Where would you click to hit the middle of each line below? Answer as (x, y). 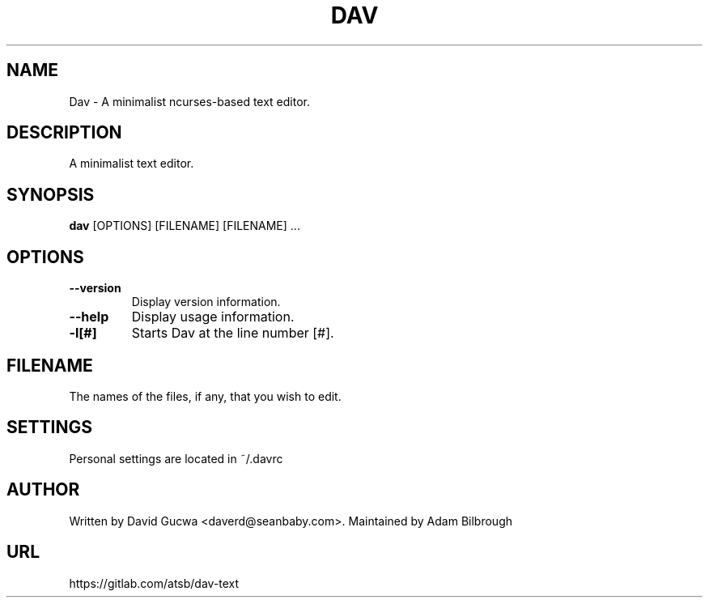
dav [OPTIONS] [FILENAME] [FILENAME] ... (185, 226)
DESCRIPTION (64, 133)
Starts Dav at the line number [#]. (233, 333)
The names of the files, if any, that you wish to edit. (205, 396)
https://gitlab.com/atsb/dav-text (154, 583)
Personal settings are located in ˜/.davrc (176, 458)
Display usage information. (213, 317)
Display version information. (206, 302)
